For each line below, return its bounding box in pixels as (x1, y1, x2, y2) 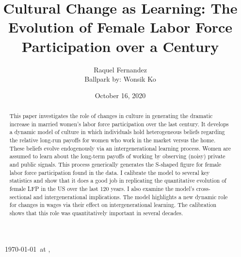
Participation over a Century (21, 36, 219, 56)
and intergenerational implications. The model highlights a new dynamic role (33, 192, 228, 201)
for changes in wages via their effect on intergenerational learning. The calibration (9, 201, 217, 209)
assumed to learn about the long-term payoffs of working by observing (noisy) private (9, 152, 225, 160)
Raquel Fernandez (94, 64, 147, 74)
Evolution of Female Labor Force (8, 17, 233, 37)
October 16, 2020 (95, 90, 146, 100)
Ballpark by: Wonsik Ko (84, 74, 156, 84)
